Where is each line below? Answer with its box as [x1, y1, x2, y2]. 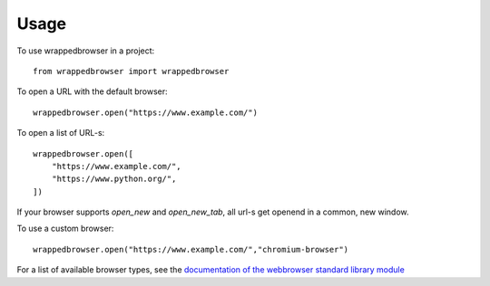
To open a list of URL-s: [16, 128, 105, 138]
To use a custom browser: [16, 223, 114, 234]
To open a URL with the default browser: [16, 86, 168, 97]
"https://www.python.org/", [51, 174, 177, 185]
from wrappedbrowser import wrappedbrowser [33, 66, 230, 76]
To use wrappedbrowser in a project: [16, 45, 155, 56]
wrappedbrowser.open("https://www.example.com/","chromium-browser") [33, 244, 349, 254]
